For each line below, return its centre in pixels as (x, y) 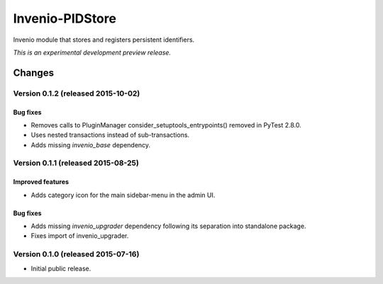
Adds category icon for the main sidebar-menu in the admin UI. (123, 195)
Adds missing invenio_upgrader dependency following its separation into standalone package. (168, 226)
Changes (34, 73)
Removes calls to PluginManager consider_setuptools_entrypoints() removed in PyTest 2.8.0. (166, 125)
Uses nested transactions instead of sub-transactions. (110, 135)
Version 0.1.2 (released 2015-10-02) (77, 93)
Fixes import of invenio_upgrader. (80, 236)
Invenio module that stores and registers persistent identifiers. (104, 40)
